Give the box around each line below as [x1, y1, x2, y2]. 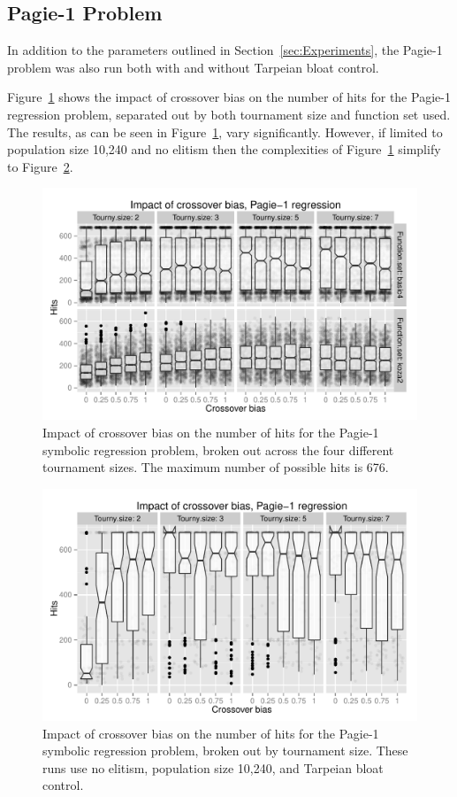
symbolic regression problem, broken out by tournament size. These [42, 741, 408, 760]
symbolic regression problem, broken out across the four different [42, 440, 394, 459]
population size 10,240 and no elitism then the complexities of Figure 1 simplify [7, 140, 441, 159]
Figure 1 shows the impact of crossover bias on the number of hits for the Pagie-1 [7, 88, 451, 106]
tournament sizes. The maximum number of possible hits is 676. [42, 458, 389, 476]
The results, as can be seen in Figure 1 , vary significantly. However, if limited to [7, 122, 443, 141]
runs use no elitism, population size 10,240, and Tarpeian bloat [42, 758, 384, 777]
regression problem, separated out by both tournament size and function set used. [7, 104, 451, 123]
